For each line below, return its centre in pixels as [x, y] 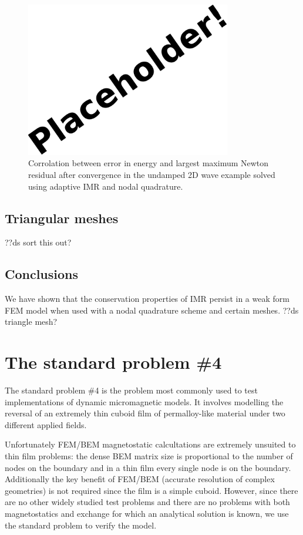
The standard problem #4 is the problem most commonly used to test [131, 390]
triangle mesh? [31, 322]
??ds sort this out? [38, 242]
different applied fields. [46, 424]
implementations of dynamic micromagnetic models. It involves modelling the [144, 401]
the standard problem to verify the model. [81, 525]
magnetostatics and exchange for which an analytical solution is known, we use [147, 513]
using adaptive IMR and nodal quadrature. [106, 186]
